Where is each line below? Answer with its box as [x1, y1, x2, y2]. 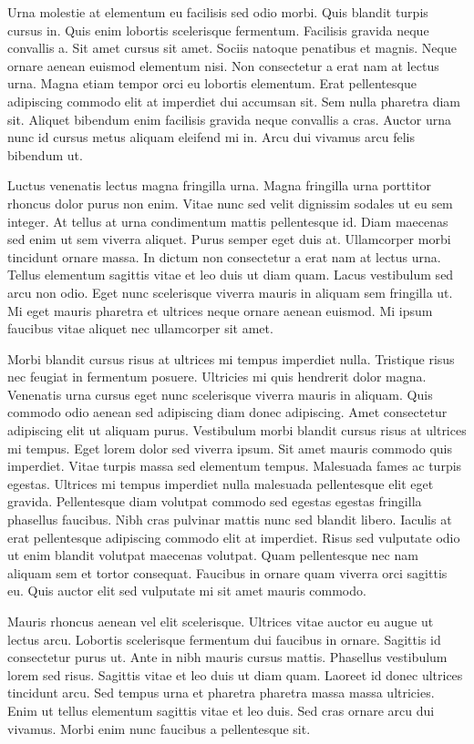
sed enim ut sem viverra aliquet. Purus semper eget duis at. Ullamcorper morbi [7, 229, 451, 249]
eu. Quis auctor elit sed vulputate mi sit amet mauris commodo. [7, 581, 366, 600]
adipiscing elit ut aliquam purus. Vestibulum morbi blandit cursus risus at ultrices [7, 421, 467, 440]
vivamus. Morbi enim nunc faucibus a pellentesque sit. [7, 719, 311, 738]
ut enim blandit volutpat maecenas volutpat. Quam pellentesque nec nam [7, 545, 418, 565]
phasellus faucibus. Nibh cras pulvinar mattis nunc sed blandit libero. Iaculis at [7, 510, 452, 529]
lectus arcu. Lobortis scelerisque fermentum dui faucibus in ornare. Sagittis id [7, 629, 441, 648]
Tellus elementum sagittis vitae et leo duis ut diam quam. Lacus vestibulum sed [7, 265, 454, 284]
